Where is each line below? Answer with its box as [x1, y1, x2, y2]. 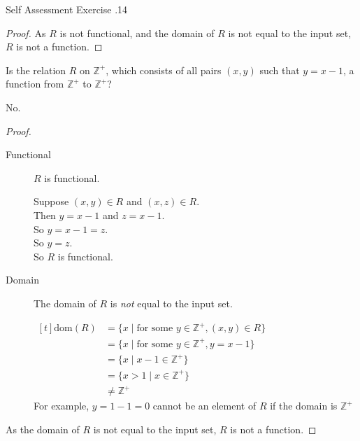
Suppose [34, 194, 69, 209]
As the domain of [6, 421, 80, 436]
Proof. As [6, 25, 46, 40]
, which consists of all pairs [106, 62, 222, 77]
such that [259, 62, 300, 77]
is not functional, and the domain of [59, 25, 215, 40]
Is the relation [6, 62, 66, 77]
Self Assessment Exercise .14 [6, 2, 128, 16]
